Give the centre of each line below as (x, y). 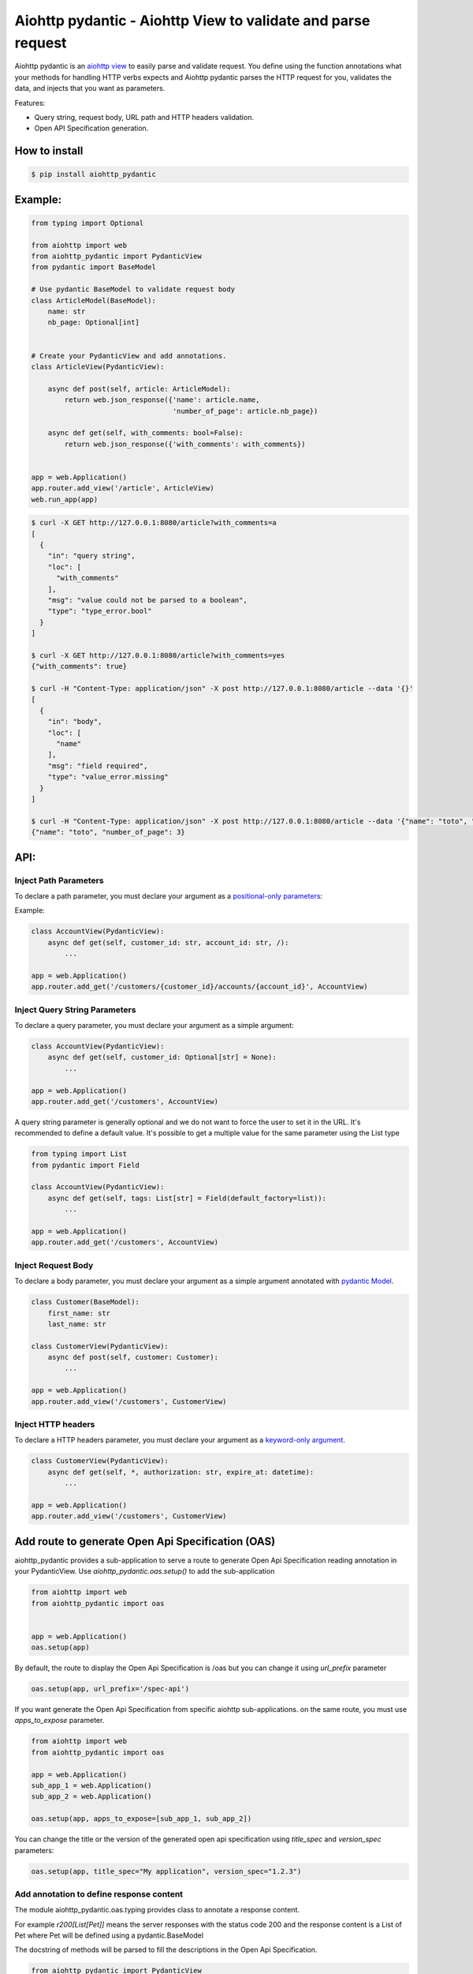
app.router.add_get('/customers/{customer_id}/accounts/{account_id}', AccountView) (199, 987)
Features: (30, 103)
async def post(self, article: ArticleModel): (140, 388)
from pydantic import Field (85, 1165)
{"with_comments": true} (79, 666)
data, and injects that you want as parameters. (90, 88)
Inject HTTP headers (55, 1424)
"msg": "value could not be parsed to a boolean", (147, 600)
